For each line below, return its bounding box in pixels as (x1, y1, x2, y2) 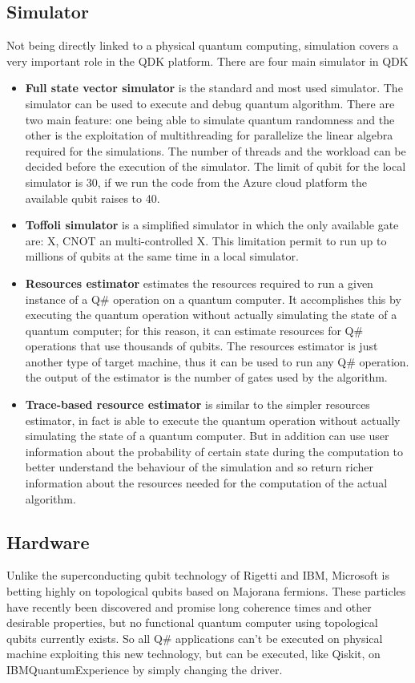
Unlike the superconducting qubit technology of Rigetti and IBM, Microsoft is (6, 567, 389, 584)
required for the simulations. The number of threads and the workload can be (25, 142, 406, 159)
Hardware (6, 529, 90, 554)
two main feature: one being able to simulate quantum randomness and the (25, 111, 395, 127)
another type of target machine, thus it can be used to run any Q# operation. (25, 353, 409, 370)
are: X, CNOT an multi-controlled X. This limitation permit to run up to (25, 232, 387, 249)
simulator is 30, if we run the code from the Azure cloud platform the (25, 173, 367, 190)
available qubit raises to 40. (25, 189, 160, 206)
